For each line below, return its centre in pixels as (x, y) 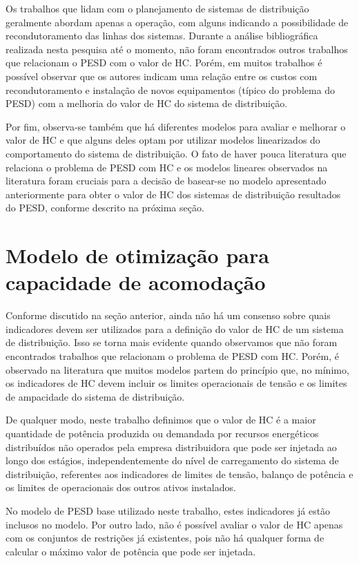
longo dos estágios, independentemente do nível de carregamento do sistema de (172, 460)
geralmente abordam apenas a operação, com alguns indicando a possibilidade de (177, 22)
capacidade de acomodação (136, 282)
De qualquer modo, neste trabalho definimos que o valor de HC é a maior (161, 420)
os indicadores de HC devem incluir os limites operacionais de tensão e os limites (176, 383)
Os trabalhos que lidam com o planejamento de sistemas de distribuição (157, 8)
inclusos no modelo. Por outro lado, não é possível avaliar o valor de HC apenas (174, 524)
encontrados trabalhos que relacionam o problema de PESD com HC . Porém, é (172, 356)
